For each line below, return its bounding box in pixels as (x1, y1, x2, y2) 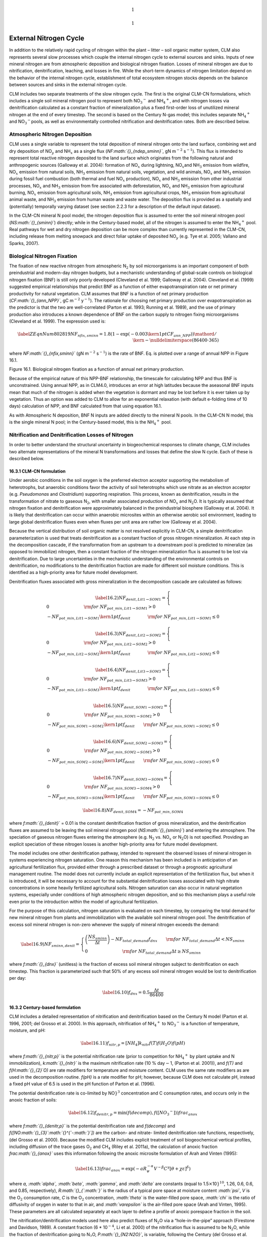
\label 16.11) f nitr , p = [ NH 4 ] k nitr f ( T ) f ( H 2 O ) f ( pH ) (81, 1041, 185, 1047)
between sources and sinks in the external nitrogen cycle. (9, 82, 127, 88)
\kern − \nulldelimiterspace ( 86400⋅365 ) (133, 337, 219, 343)
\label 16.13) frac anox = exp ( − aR (75, 1166, 147, 1173)
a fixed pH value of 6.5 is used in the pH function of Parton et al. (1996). (9, 1081, 156, 1087)
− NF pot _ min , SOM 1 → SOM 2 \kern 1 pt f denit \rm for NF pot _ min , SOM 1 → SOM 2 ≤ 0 (47, 721, 220, 728)
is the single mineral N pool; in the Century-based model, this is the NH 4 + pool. (9, 419, 172, 426)
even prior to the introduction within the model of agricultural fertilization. (9, 899, 159, 904)
